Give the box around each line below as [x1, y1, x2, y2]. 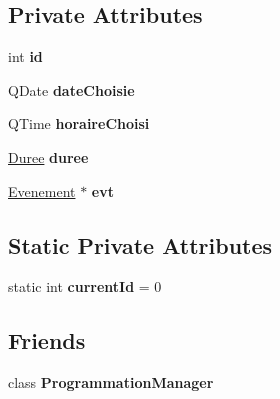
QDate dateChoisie [8, 79, 135, 100]
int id [8, 46, 43, 67]
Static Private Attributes [8, 229, 273, 260]
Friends [8, 325, 86, 356]
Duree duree [8, 146, 89, 167]
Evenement [8, 180, 76, 201]
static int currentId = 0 [8, 276, 162, 297]
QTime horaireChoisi [8, 113, 150, 134]
